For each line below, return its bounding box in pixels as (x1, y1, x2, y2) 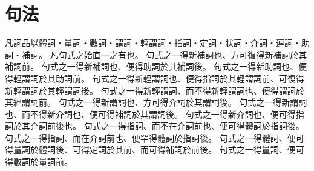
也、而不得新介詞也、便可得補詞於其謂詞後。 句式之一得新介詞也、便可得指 (5, 107, 304, 120)
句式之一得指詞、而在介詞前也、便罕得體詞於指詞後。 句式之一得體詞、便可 (5, 131, 304, 144)
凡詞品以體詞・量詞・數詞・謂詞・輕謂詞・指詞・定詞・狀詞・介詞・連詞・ (5, 36, 301, 49)
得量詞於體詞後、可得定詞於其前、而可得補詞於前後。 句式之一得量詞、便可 (5, 143, 304, 156)
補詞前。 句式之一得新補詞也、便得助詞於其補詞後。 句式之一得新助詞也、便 (5, 60, 307, 73)
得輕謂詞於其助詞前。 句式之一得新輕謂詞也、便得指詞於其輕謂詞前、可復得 (5, 72, 304, 84)
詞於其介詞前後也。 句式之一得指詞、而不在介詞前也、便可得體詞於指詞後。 (5, 119, 304, 132)
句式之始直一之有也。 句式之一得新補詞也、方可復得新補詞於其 (58, 48, 307, 61)
